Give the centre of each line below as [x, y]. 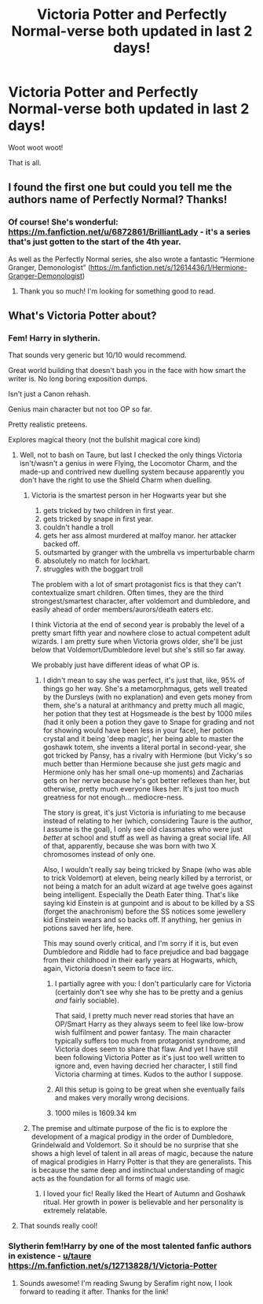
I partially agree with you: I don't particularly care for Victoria [153, 984]
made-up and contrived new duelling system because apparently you [132, 472]
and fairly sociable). [87, 1000]
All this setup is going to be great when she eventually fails [150, 1090]
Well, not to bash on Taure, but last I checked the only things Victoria [131, 455]
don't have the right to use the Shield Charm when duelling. [115, 480]
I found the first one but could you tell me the [120, 188]
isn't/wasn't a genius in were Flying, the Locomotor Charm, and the [128, 464]
